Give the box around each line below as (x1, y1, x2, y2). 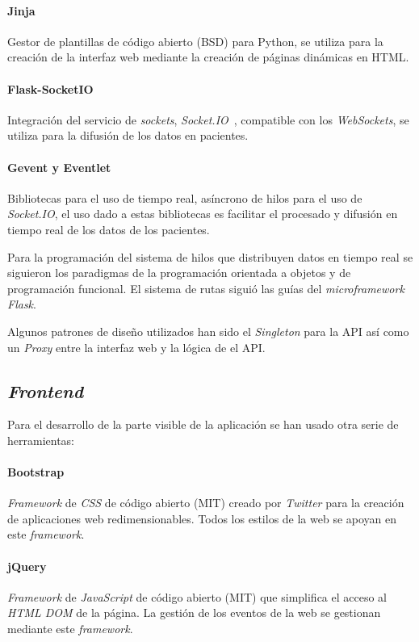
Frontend (7, 378, 84, 403)
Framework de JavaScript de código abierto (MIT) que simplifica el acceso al (7, 588, 388, 605)
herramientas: (7, 431, 74, 448)
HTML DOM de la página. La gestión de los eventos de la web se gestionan (7, 604, 381, 621)
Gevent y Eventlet (7, 158, 111, 175)
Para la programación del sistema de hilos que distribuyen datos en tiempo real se (7, 248, 413, 265)
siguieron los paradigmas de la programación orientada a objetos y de (7, 264, 351, 281)
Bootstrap (7, 464, 65, 480)
